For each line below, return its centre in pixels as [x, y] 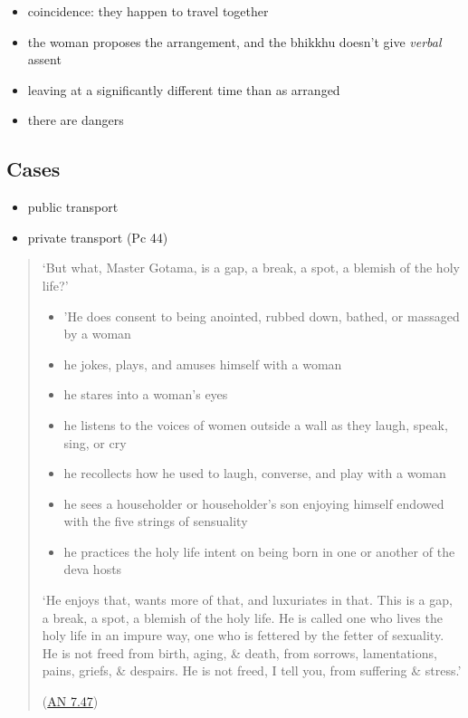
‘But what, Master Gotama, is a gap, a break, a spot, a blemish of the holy [251, 268]
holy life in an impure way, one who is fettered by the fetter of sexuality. [243, 635]
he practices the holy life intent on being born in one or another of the [259, 551]
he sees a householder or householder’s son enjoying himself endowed [254, 503]
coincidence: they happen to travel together [148, 11]
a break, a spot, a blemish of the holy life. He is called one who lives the [242, 617]
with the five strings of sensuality [156, 521]
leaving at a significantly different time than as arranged [184, 89]
